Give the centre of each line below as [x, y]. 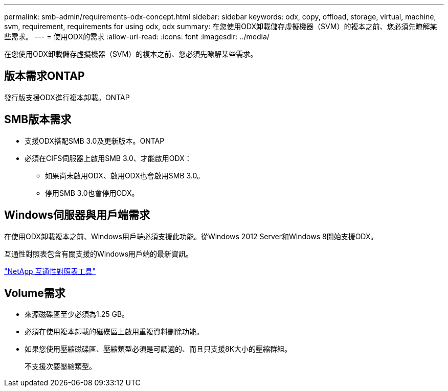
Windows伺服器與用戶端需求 [77, 215]
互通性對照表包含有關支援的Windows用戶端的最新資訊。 [99, 254]
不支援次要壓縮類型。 [60, 366]
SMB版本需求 [38, 120]
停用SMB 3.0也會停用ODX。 [92, 193]
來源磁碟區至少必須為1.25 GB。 [77, 314]
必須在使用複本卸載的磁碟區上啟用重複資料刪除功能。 [114, 332]
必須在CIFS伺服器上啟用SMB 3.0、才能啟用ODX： [108, 158]
